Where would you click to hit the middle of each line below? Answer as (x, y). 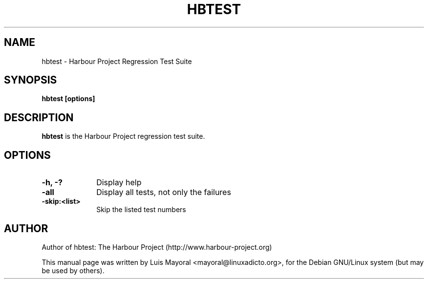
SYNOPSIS (31, 80)
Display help (119, 183)
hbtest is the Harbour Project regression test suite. (123, 136)
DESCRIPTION (39, 117)
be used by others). (73, 270)
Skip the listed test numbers (141, 210)
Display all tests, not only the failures (164, 192)
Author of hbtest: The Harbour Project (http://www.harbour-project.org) (157, 247)
